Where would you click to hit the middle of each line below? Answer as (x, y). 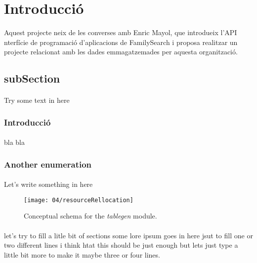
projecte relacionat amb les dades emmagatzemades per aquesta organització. (121, 52)
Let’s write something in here (48, 184)
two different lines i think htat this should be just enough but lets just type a (121, 245)
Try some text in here (37, 100)
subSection (32, 78)
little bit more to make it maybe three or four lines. (82, 254)
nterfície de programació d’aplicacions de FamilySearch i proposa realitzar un (121, 42)
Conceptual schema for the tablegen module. (90, 216)
